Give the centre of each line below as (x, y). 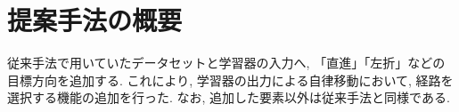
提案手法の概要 (95, 20)
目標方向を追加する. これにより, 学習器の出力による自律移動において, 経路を (230, 80)
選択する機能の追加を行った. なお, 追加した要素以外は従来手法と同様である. (229, 97)
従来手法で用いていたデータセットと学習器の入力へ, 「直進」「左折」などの (226, 63)
